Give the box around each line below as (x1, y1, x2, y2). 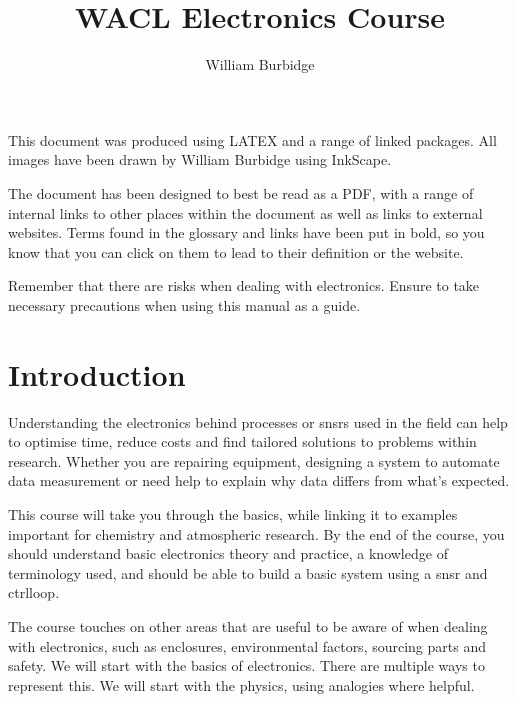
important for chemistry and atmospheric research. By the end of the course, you (8, 523, 505, 544)
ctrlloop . (8, 582, 60, 603)
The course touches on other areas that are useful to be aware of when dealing (8, 615, 488, 636)
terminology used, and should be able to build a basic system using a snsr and (8, 562, 488, 583)
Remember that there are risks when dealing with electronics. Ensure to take (8, 275, 480, 296)
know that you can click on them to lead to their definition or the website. (8, 241, 464, 262)
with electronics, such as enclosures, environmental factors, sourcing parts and (8, 635, 487, 656)
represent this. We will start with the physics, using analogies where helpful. (8, 674, 475, 695)
